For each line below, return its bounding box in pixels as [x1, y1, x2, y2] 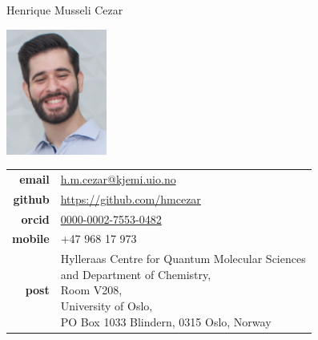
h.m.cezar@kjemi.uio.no [60, 170, 176, 187]
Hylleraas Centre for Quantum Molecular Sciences [60, 250, 306, 267]
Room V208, [60, 281, 123, 298]
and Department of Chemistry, [60, 265, 211, 282]
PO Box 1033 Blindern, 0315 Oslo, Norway [60, 313, 272, 330]
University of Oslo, [60, 297, 153, 314]
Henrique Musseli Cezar [6, 2, 123, 18]
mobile [12, 230, 50, 247]
